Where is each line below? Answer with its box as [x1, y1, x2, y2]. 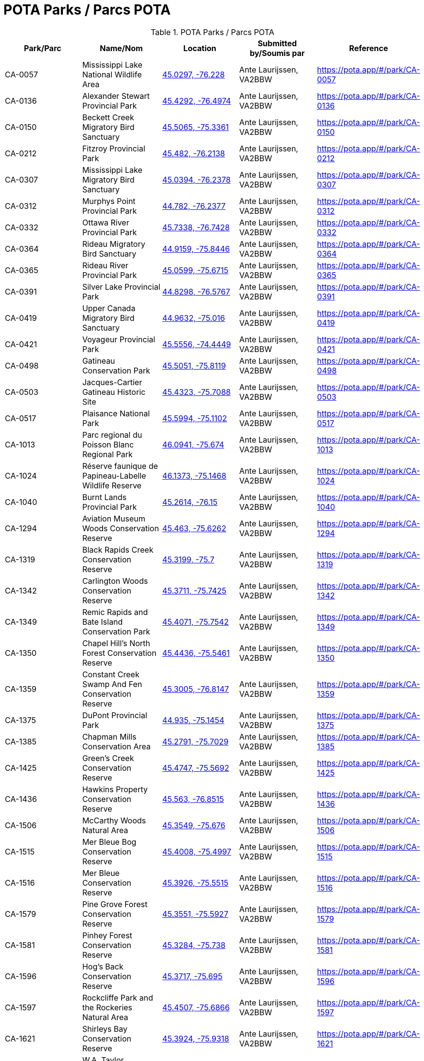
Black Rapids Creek [82, 544, 154, 555]
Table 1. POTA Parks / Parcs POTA [150, 27, 275, 37]
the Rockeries [82, 1002, 133, 1012]
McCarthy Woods [82, 815, 146, 825]
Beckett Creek [82, 112, 134, 122]
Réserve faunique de [82, 461, 158, 471]
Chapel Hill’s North [82, 638, 150, 648]
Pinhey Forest [82, 930, 132, 940]
